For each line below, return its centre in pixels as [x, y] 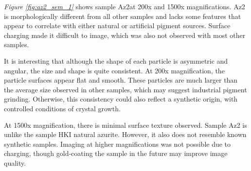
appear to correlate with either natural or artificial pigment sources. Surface [117, 26]
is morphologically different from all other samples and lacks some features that [123, 16]
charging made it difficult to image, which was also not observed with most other [125, 35]
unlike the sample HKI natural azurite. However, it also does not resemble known [125, 134]
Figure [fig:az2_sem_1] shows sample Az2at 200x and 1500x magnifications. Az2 [125, 6]
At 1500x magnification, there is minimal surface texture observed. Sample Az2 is [125, 125]
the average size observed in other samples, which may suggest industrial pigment [125, 89]
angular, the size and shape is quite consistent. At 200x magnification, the [114, 70]
